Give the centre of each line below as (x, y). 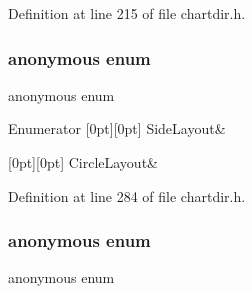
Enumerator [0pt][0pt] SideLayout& (117, 128)
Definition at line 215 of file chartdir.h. (127, 13)
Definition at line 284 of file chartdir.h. (127, 195)
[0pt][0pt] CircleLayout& (83, 162)
